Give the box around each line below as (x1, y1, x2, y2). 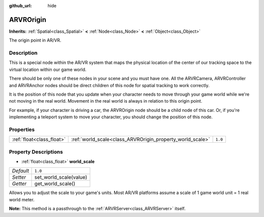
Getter (12, 180, 27, 187)
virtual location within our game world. (9, 66, 87, 72)
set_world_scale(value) (34, 174, 88, 181)
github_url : (9, 3, 32, 8)
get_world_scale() (34, 180, 76, 187)
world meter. (9, 196, 35, 202)
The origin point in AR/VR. (9, 37, 61, 43)
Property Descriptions (9, 148, 63, 155)
